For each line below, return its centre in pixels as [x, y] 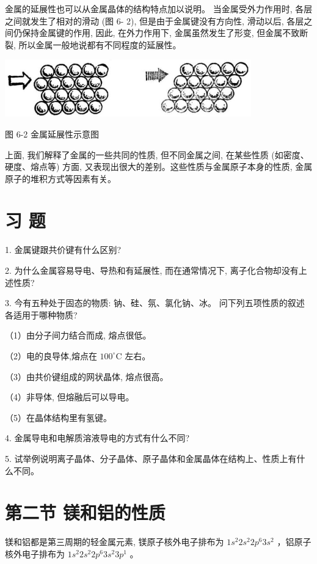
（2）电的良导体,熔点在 [51, 355]
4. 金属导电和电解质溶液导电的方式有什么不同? [97, 438]
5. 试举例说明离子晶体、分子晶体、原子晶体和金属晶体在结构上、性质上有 [151, 458]
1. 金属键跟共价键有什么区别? [63, 250]
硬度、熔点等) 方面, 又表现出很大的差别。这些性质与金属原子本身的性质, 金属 [159, 167]
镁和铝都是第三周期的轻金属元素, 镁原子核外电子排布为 [115, 542]
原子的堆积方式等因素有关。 [60, 178]
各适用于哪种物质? [41, 314]
